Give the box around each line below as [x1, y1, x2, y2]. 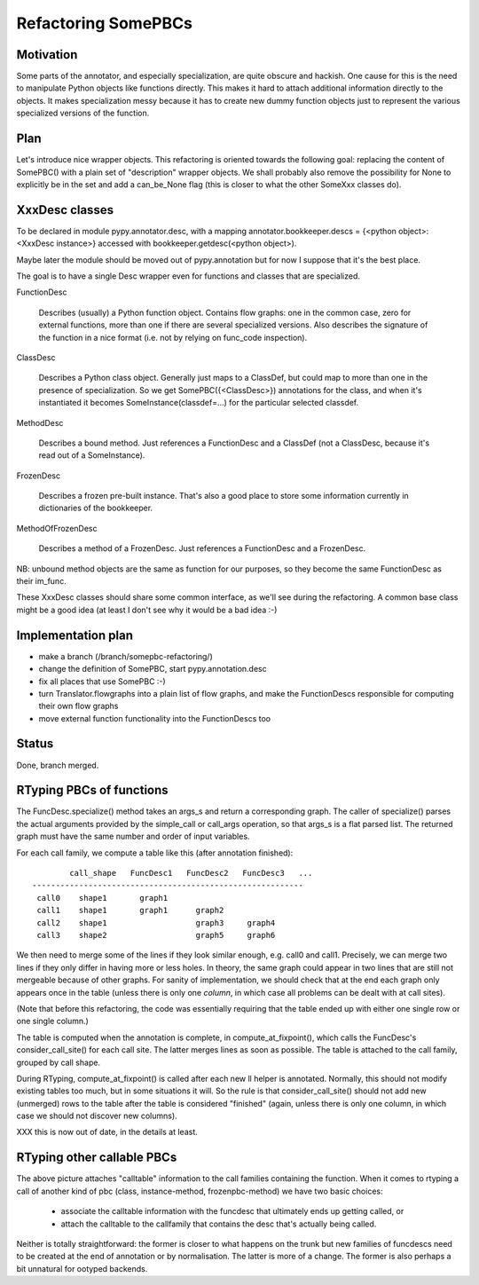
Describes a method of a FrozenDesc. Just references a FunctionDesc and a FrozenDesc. [38, 543, 366, 554]
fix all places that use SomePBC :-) [38, 675, 166, 687]
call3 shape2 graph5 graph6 [36, 930, 276, 940]
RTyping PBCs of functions [16, 783, 169, 798]
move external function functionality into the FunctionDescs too [38, 713, 271, 723]
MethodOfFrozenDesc [16, 523, 98, 533]
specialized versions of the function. [16, 107, 150, 119]
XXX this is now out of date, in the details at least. [16, 1127, 199, 1138]
